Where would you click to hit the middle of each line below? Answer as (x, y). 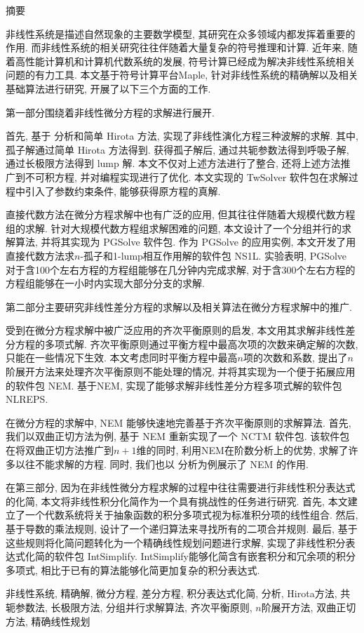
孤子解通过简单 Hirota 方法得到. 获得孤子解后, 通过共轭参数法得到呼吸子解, (177, 149)
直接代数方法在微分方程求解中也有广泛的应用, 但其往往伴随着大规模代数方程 (181, 214)
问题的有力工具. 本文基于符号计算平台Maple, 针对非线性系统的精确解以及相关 (182, 75)
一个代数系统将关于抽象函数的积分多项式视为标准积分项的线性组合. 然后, (191, 515)
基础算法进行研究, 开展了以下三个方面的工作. (108, 88)
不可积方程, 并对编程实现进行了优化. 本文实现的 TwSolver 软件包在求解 (187, 176)
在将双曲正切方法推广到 (60, 450)
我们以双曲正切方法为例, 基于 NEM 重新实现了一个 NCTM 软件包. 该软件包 (178, 436)
